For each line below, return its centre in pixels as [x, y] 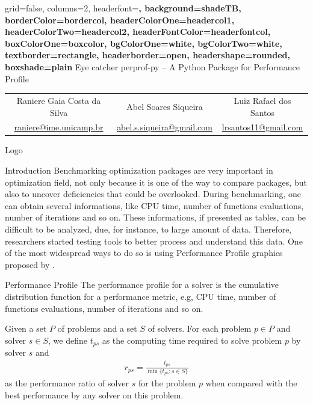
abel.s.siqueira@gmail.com [165, 127]
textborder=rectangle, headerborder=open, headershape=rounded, [147, 55]
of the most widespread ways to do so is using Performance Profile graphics [144, 253]
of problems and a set [97, 328]
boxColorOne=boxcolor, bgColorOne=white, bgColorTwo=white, [144, 43]
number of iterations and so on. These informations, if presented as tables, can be [156, 217]
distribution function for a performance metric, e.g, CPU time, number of [141, 296]
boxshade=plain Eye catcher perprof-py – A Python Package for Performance [152, 66]
